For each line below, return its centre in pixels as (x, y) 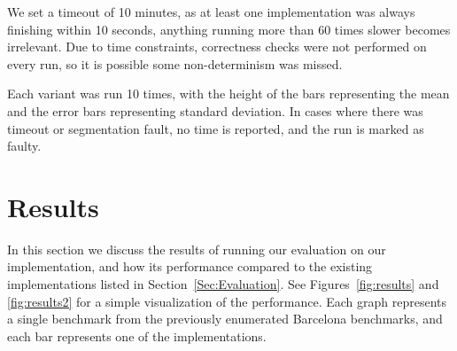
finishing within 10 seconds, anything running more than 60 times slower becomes (229, 29)
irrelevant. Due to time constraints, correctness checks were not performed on (217, 47)
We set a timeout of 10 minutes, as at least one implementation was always (211, 12)
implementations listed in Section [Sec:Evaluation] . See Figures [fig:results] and (223, 284)
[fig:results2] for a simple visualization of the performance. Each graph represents (227, 301)
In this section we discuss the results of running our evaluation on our (197, 249)
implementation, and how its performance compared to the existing (190, 266)
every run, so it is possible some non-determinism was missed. (175, 63)
